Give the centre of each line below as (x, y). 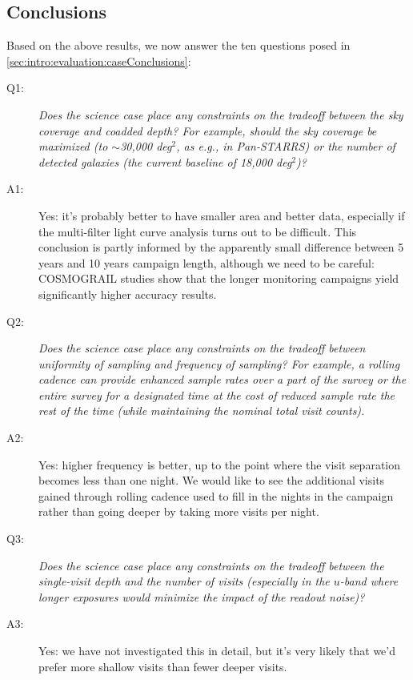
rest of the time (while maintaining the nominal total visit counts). (202, 410)
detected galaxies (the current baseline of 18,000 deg (165, 161)
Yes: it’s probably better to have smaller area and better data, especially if (222, 215)
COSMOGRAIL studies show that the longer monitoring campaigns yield (219, 278)
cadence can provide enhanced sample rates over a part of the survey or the (223, 379)
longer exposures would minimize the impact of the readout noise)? (202, 596)
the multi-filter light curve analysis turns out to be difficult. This (198, 231)
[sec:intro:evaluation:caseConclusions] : (99, 60)
